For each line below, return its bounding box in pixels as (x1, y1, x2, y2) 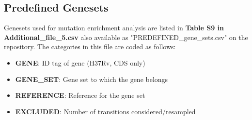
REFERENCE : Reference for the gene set (15, 90, 145, 100)
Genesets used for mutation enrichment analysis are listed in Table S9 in (4, 23, 224, 33)
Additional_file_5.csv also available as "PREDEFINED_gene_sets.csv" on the (4, 32, 248, 42)
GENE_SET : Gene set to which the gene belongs (15, 74, 168, 84)
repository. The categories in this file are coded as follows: (4, 41, 176, 52)
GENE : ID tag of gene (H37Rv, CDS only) (15, 57, 145, 67)
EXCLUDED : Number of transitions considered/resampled (15, 106, 196, 116)
